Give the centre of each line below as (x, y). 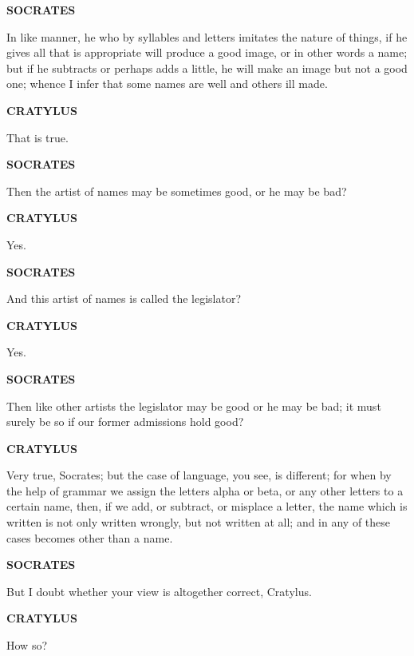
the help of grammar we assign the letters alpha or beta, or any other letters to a (205, 490)
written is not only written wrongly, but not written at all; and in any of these (199, 522)
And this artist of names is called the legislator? (124, 298)
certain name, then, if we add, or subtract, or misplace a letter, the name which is (207, 506)
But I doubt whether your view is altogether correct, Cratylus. (159, 591)
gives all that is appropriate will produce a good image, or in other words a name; (207, 52)
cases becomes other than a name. (90, 537)
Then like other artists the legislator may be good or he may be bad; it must (194, 406)
